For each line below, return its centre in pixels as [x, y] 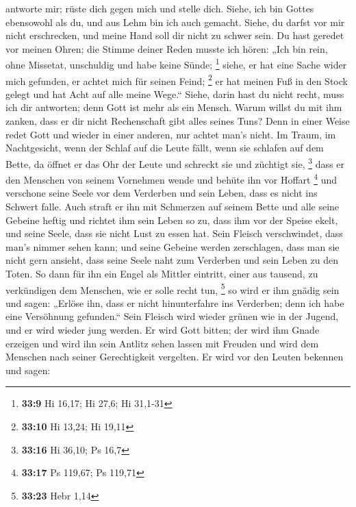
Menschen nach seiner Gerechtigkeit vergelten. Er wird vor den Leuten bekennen [175, 357]
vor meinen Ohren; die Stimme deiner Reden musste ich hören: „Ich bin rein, [167, 48]
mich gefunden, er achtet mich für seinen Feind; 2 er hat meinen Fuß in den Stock [177, 79]
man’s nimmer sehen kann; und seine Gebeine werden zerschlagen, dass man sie [173, 246]
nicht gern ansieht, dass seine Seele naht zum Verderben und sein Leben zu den [172, 260]
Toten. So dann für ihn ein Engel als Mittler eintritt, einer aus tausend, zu [162, 273]
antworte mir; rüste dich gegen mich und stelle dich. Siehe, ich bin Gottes [160, 8]
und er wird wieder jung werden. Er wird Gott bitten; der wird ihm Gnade [163, 329]
